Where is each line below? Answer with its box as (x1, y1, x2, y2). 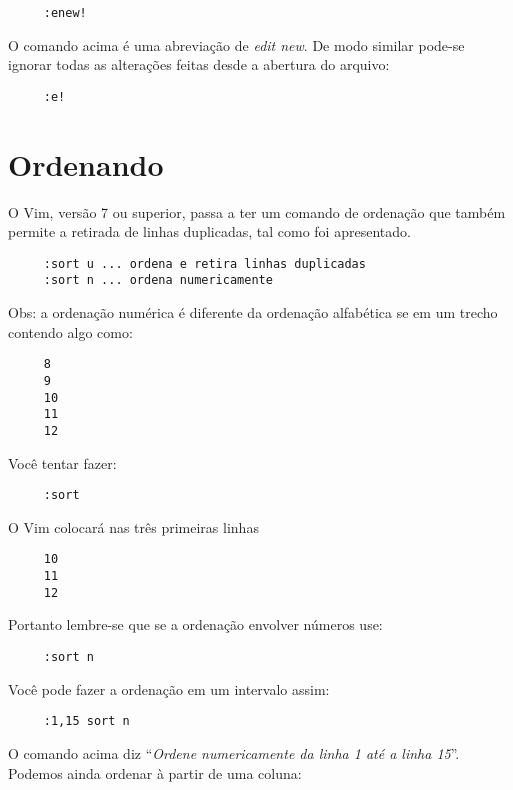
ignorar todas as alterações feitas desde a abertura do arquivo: (8, 54, 390, 75)
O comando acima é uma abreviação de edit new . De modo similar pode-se (8, 34, 465, 55)
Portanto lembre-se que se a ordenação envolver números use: (8, 614, 383, 635)
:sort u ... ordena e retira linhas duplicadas (43, 256, 366, 271)
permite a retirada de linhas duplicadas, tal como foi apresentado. (8, 221, 411, 242)
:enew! (43, 6, 87, 20)
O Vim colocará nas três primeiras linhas (8, 516, 259, 537)
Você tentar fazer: (8, 452, 117, 473)
